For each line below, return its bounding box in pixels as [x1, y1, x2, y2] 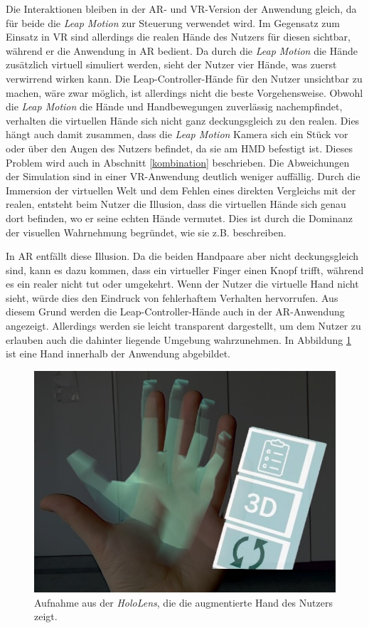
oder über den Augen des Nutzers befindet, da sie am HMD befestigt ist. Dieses [6, 140, 353, 155]
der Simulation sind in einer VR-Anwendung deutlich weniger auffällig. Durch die [6, 169, 360, 184]
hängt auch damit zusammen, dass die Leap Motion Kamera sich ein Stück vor [6, 127, 348, 142]
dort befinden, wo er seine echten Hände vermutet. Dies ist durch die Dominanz [6, 210, 353, 225]
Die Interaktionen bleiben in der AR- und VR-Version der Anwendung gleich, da [6, 1, 357, 16]
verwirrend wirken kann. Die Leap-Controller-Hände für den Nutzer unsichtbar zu [6, 70, 363, 85]
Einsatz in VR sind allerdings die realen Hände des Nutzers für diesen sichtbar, [6, 29, 351, 44]
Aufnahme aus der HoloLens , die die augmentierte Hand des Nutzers [34, 595, 333, 609]
